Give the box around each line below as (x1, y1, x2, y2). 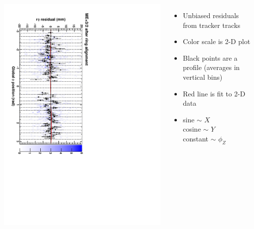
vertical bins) (183, 71, 223, 82)
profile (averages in (183, 62, 240, 72)
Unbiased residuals (183, 10, 239, 20)
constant (183, 133, 209, 143)
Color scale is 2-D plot (183, 36, 251, 46)
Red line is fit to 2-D (183, 88, 246, 98)
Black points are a (183, 52, 238, 63)
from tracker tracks (183, 20, 241, 30)
